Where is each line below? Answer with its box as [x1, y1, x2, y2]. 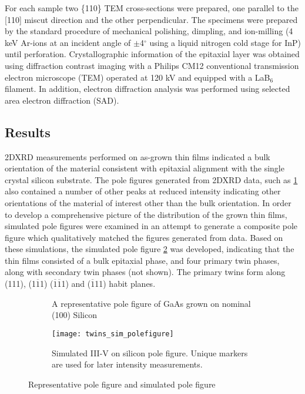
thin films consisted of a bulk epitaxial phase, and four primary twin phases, [5, 254, 280, 266]
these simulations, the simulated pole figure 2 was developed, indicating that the [5, 243, 294, 255]
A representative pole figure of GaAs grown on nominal [52, 297, 251, 309]
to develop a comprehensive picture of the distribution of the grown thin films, [5, 208, 287, 220]
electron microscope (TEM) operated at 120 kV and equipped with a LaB [5, 71, 270, 83]
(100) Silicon [52, 309, 98, 321]
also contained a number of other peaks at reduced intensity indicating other [5, 185, 281, 197]
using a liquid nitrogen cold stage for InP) [149, 36, 301, 48]
